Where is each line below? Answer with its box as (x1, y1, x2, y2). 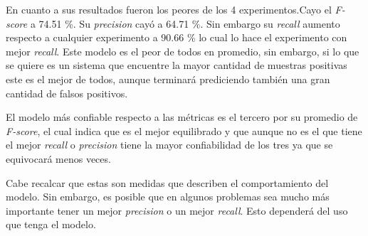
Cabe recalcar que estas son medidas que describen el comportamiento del (6, 175, 329, 190)
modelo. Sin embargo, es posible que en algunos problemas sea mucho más (6, 189, 330, 204)
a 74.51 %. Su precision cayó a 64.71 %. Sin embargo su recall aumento (30, 16, 340, 31)
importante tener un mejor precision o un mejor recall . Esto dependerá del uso (6, 203, 348, 218)
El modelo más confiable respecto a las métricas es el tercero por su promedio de (6, 109, 358, 124)
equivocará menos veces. (6, 151, 111, 166)
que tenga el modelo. (6, 217, 96, 232)
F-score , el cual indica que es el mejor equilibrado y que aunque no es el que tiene (6, 123, 362, 138)
